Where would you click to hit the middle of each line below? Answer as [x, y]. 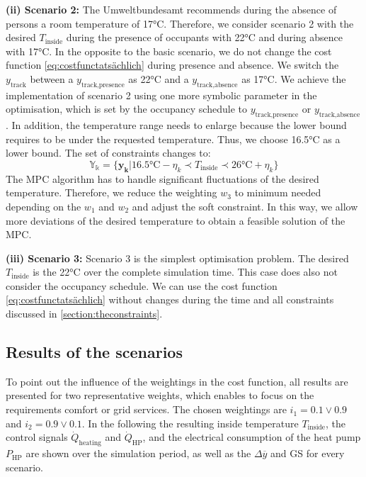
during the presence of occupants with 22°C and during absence [204, 37]
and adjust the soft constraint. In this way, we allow [245, 206]
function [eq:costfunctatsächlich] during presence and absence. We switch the [172, 65]
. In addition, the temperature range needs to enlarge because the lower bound [176, 125]
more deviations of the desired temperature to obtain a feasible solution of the [176, 220]
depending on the [44, 206]
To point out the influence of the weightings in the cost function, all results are [177, 381]
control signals [37, 437]
